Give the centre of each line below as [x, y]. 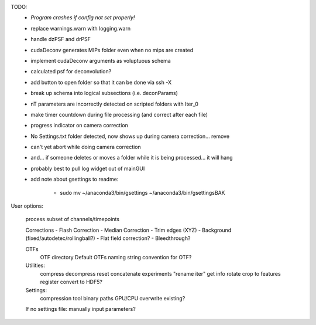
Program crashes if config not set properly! [83, 18]
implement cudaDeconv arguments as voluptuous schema [101, 60]
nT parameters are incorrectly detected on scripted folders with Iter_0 [115, 104]
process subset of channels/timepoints [73, 219]
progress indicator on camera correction [79, 126]
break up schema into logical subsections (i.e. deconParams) [104, 93]
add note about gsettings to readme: [75, 180]
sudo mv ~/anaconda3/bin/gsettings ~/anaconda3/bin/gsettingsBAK [142, 192]
